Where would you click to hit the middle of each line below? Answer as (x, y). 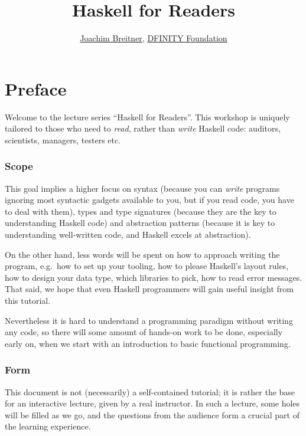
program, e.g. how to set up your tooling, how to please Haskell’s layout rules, (147, 266)
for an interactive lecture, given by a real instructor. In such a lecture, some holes (152, 403)
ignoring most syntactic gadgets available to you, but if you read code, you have (149, 200)
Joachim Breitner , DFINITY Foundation (154, 38)
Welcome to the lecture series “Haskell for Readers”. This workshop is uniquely (147, 117)
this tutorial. (28, 300)
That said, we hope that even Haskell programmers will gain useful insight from (149, 289)
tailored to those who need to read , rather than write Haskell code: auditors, (143, 128)
